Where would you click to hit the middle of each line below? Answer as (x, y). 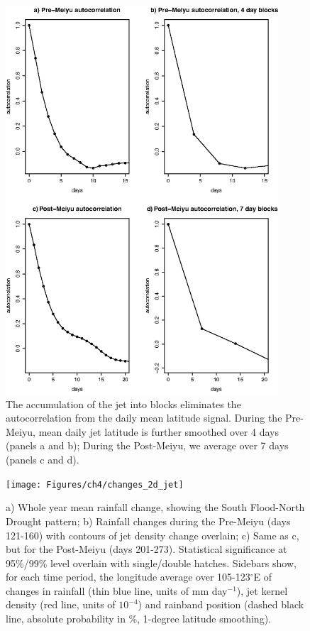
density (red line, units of (61, 604)
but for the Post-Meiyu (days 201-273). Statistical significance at (146, 549)
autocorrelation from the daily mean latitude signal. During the (144, 418)
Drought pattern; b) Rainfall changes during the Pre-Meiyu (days (148, 521)
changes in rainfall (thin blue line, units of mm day (117, 590)
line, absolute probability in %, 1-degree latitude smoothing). (138, 619)
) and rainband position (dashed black (221, 604)
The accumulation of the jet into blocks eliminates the (123, 404)
